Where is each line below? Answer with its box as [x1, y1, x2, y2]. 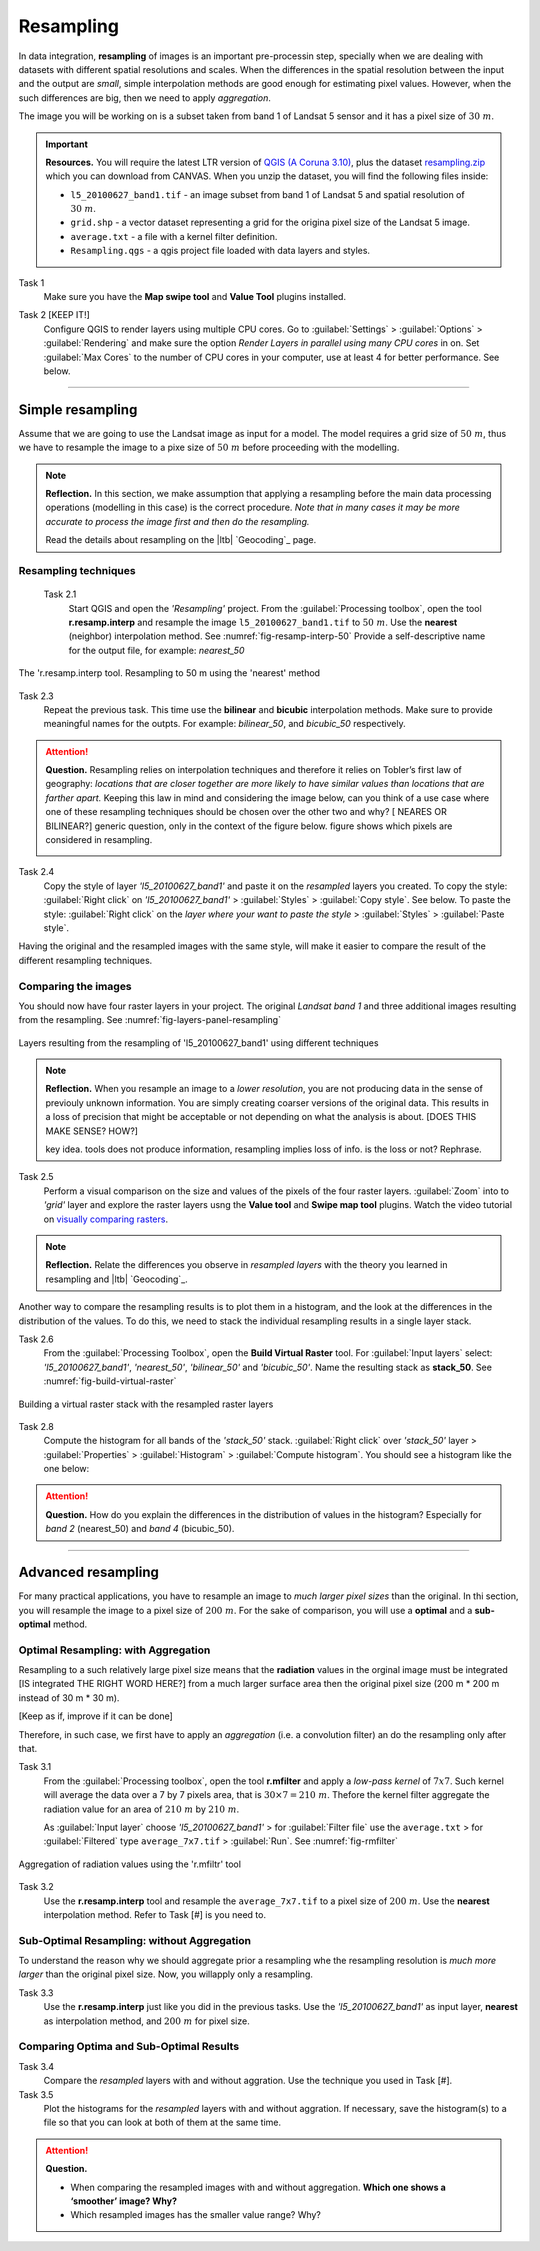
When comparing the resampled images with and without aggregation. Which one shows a [70, 2181, 447, 2193]
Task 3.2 [18, 1881, 54, 1893]
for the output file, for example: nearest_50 [68, 644, 245, 656]
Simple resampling [18, 401, 138, 418]
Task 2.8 [18, 1420, 54, 1432]
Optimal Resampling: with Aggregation [18, 1643, 211, 1657]
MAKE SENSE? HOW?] [45, 1125, 139, 1137]
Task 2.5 [18, 1171, 54, 1183]
